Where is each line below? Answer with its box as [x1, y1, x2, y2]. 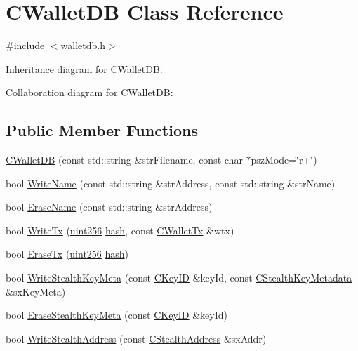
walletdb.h [60, 38, 105, 53]
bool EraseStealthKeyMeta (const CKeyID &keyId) [6, 307, 227, 322]
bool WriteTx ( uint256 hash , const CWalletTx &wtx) [6, 223, 234, 237]
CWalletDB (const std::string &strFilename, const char [6, 152, 243, 167]
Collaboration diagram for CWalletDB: [6, 85, 173, 100]
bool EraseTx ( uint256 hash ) [6, 246, 129, 261]
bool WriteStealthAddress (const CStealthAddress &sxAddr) [6, 331, 267, 345]
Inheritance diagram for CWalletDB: [6, 61, 163, 76]
